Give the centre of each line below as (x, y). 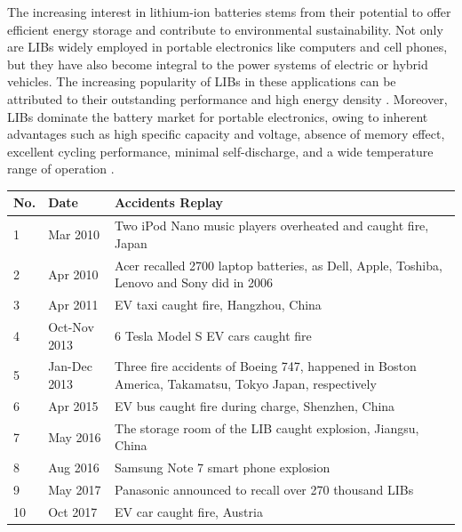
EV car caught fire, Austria (189, 511)
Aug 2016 (74, 468)
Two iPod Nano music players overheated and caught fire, (272, 226)
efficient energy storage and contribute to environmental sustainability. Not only (225, 29)
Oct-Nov (71, 326)
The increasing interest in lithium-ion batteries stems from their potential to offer (229, 12)
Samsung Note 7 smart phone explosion (223, 468)
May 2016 (75, 436)
